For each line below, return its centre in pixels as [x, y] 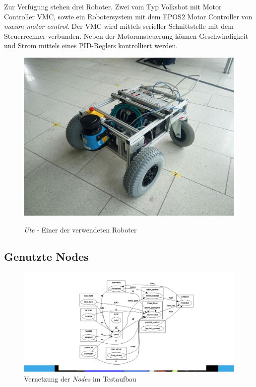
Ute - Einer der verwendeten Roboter [80, 229]
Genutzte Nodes [46, 256]
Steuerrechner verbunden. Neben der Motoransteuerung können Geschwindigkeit [126, 36]
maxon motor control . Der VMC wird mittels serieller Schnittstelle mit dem [119, 26]
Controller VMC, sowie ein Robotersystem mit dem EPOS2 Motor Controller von [128, 16]
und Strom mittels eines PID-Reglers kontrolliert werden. [91, 45]
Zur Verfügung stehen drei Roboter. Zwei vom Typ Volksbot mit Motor [113, 6]
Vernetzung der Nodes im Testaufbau [80, 378]
